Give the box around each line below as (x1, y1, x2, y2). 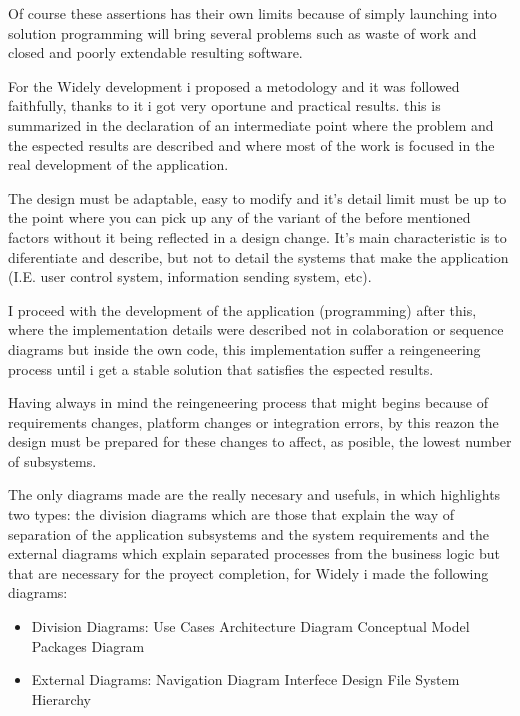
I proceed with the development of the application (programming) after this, (8, 299, 477, 320)
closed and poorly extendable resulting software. (8, 42, 303, 63)
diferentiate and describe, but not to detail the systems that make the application (8, 246, 509, 267)
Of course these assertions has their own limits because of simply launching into (8, 3, 497, 23)
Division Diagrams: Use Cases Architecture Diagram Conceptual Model (31, 616, 470, 637)
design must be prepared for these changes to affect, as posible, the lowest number (8, 431, 512, 452)
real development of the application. (8, 154, 229, 175)
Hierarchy (31, 688, 91, 709)
